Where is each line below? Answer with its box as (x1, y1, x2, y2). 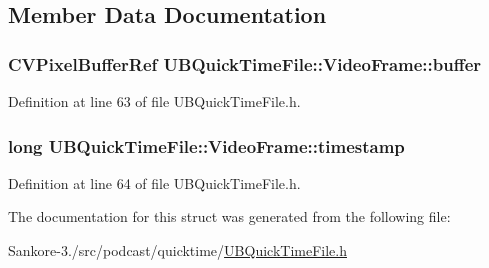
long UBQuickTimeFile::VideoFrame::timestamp (8, 133, 405, 158)
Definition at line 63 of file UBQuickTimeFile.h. (8, 91, 301, 111)
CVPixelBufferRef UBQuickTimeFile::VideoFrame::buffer (8, 51, 482, 76)
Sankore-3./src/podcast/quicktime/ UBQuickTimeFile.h (8, 240, 347, 260)
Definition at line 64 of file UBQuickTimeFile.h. (8, 172, 301, 193)
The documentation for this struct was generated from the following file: (8, 206, 451, 227)
